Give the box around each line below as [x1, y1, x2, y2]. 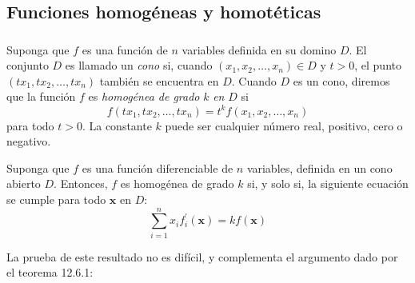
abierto [6, 175, 41, 192]
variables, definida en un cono [246, 159, 393, 176]
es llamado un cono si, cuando [65, 57, 213, 74]
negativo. [6, 133, 51, 149]
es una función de [82, 41, 168, 58]
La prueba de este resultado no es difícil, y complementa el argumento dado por [6, 248, 398, 265]
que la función [6, 88, 76, 105]
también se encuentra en [99, 72, 219, 89]
